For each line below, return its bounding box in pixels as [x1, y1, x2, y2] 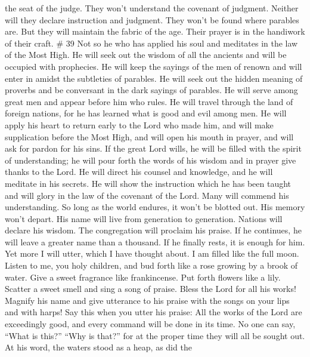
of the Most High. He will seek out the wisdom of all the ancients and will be [5, 48, 287, 61]
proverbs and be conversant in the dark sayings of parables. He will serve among [5, 84, 298, 96]
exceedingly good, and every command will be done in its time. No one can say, [5, 318, 296, 330]
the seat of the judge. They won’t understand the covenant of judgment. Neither [5, 2, 299, 14]
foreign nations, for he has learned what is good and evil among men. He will [5, 107, 287, 119]
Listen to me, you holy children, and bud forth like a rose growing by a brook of [5, 259, 297, 272]
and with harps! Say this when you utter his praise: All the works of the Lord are [5, 306, 302, 318]
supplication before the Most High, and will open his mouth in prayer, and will [5, 130, 294, 143]
